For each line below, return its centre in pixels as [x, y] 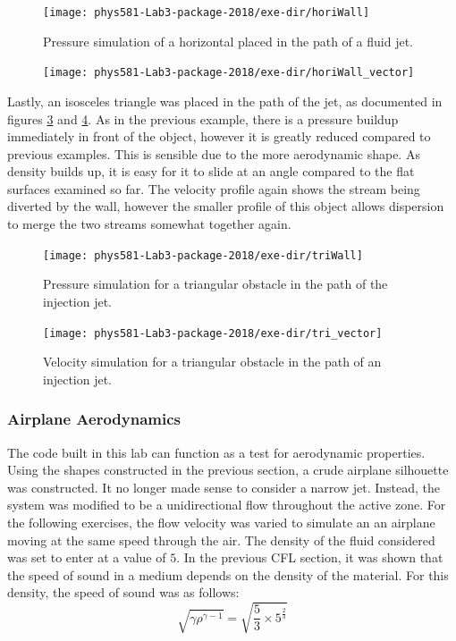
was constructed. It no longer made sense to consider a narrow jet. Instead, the [224, 487]
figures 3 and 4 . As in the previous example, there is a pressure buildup [203, 118]
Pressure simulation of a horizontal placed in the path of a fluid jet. [228, 41]
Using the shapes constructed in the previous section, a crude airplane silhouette [228, 470]
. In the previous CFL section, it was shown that [310, 557]
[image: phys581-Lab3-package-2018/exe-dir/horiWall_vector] [229, 73]
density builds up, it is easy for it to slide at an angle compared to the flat [211, 171]
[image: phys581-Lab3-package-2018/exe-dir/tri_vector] [213, 333]
